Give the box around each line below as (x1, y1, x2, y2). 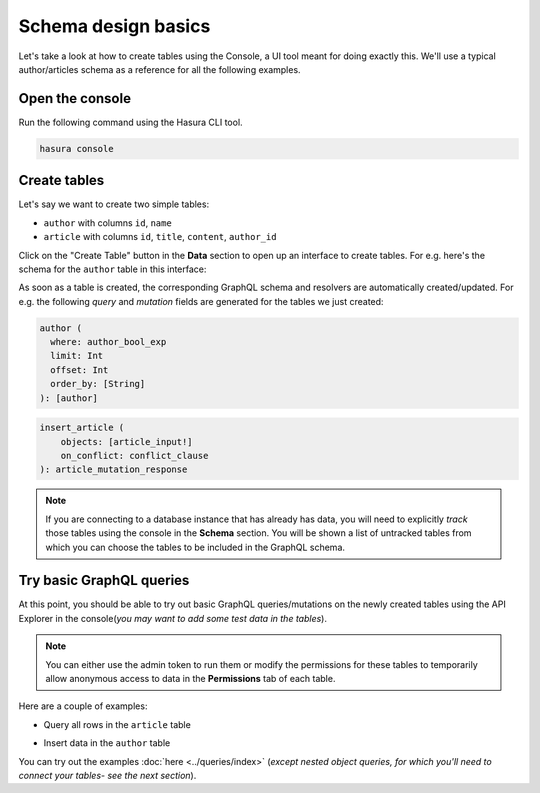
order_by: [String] (50, 378, 146, 390)
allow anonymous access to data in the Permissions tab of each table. (45, 672, 336, 684)
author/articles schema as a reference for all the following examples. (18, 63, 301, 75)
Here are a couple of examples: (18, 700, 148, 712)
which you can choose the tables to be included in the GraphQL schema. (45, 541, 345, 553)
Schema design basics (18, 15, 211, 37)
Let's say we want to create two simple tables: (18, 198, 210, 210)
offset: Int (50, 364, 109, 375)
